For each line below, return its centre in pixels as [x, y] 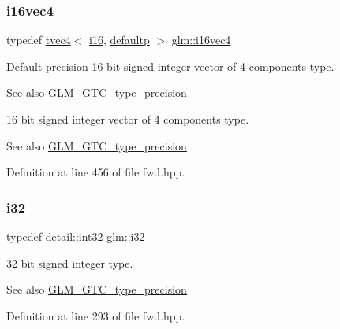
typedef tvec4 [39, 40]
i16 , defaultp [120, 40]
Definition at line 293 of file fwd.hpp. [96, 315]
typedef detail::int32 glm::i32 [76, 236]
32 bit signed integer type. [70, 262]
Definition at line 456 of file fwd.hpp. [96, 172]
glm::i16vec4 [201, 40]
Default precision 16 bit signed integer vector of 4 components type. [170, 66]
